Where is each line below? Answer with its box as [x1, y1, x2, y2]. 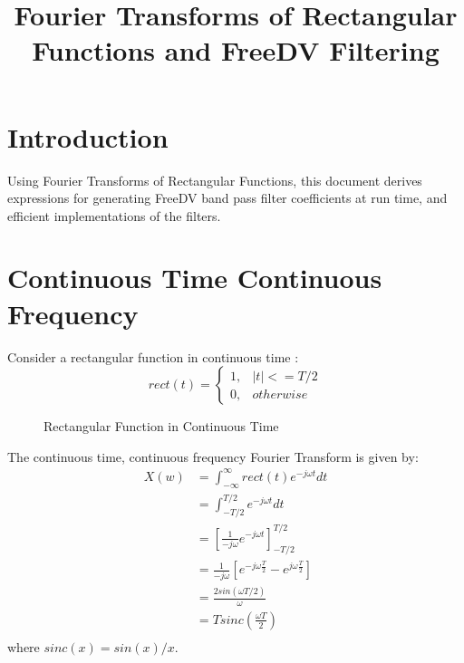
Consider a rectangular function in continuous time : [7, 347, 299, 366]
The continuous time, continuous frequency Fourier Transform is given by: [7, 447, 419, 466]
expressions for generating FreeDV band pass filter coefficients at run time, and [7, 188, 448, 207]
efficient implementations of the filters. [7, 206, 221, 225]
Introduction [7, 118, 169, 155]
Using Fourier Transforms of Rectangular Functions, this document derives [7, 170, 422, 189]
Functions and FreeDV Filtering [32, 32, 440, 69]
